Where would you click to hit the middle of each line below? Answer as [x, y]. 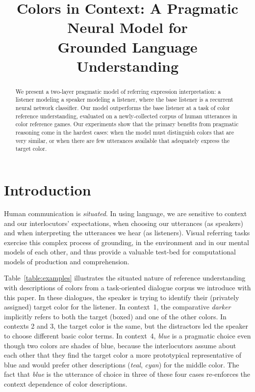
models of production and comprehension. [67, 261]
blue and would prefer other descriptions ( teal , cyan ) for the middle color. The [122, 364]
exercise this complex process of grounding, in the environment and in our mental [127, 242]
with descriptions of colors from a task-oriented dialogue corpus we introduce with [127, 288]
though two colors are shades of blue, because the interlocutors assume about [120, 345]
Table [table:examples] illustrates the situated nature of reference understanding [125, 278]
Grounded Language [127, 46]
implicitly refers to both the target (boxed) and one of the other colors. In [115, 316]
